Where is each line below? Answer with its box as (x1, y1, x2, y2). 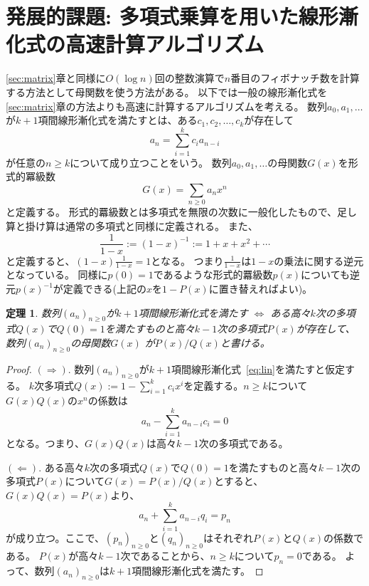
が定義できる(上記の (53, 281, 147, 295)
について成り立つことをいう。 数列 (70, 155, 232, 169)
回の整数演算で (154, 70, 225, 85)
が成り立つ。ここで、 (6, 530, 105, 545)
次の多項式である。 (198, 436, 289, 451)
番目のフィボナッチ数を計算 (230, 70, 360, 85)
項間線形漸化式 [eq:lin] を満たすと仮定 (171, 361, 345, 376)
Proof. (6, 361, 32, 376)
